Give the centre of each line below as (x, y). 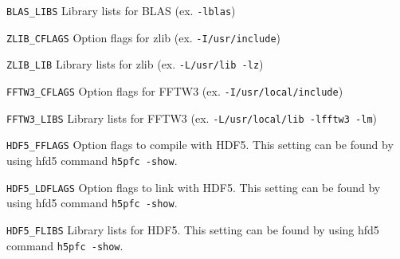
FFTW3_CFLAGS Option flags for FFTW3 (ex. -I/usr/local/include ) (175, 90)
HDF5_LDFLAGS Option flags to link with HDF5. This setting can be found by (194, 187)
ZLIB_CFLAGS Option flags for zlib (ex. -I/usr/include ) (144, 37)
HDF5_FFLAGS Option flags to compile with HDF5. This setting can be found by (200, 145)
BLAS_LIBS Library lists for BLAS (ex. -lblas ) (121, 10)
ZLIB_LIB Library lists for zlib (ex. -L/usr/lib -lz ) (135, 64)
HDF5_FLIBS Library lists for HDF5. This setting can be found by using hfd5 (193, 229)
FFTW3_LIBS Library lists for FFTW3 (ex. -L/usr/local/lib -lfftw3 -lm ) (192, 118)
